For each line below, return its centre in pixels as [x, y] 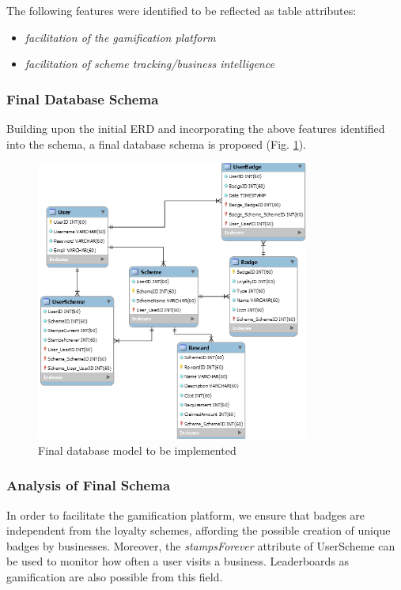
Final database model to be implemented [137, 450]
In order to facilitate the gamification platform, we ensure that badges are [186, 514]
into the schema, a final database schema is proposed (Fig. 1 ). [156, 144]
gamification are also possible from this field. [115, 577]
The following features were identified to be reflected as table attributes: [182, 10]
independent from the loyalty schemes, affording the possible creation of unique [199, 530]
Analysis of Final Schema [89, 485]
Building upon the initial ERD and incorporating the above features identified [196, 128]
